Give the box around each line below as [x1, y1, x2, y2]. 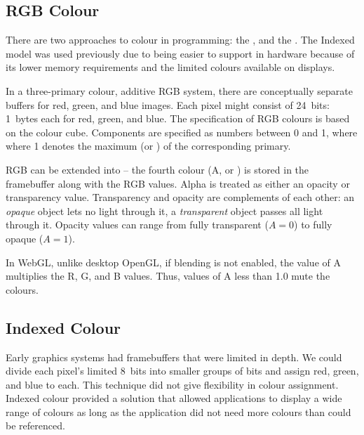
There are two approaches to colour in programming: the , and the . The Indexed [6, 32, 355, 47]
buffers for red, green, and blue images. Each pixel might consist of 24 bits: [6, 97, 330, 112]
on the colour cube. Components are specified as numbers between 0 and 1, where [6, 124, 358, 139]
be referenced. [6, 418, 65, 433]
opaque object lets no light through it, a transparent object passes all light [6, 203, 323, 218]
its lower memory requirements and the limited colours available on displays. [6, 60, 335, 74]
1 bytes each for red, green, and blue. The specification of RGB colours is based [6, 111, 350, 126]
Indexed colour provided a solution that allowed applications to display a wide [6, 391, 342, 405]
